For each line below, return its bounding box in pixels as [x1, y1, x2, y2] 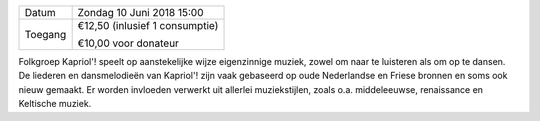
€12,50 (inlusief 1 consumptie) [77, 19, 219, 32]
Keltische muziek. [18, 98, 92, 110]
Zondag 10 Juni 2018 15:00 [77, 6, 204, 19]
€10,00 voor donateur [77, 36, 180, 50]
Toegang [24, 28, 67, 41]
